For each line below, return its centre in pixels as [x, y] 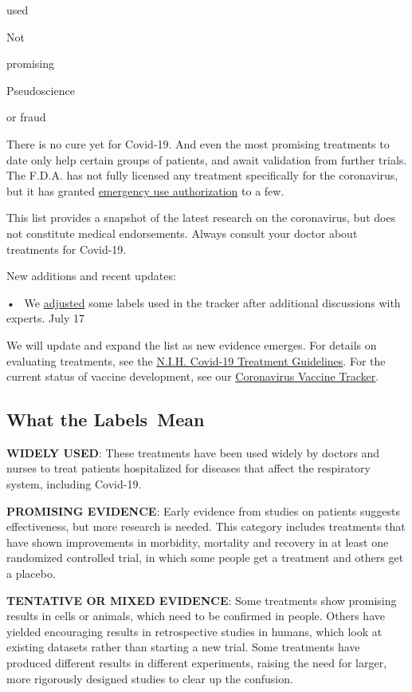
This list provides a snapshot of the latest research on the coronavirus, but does [201, 217]
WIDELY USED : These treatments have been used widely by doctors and [193, 452]
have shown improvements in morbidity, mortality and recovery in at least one [198, 542]
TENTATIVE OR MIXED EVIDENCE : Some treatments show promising [202, 600]
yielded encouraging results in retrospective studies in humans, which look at [194, 631]
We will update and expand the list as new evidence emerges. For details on [192, 344]
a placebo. [31, 573]
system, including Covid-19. [74, 484]
